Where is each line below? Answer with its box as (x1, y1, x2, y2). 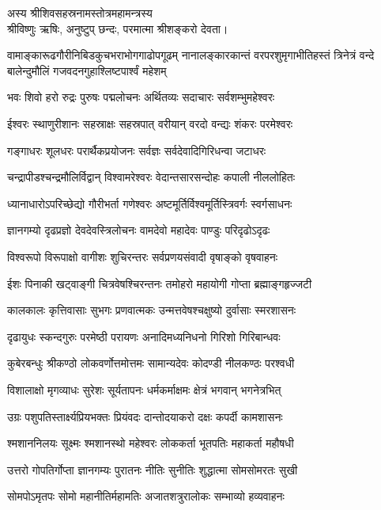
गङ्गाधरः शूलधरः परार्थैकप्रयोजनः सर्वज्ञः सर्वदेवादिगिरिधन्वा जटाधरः (7, 142, 266, 158)
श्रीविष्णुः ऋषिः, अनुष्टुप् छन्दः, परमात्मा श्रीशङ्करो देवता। (7, 20, 228, 36)
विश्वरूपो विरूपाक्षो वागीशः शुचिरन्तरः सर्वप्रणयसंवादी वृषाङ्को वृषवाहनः (7, 248, 278, 265)
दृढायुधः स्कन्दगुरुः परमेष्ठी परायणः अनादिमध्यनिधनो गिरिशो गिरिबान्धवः (7, 328, 281, 344)
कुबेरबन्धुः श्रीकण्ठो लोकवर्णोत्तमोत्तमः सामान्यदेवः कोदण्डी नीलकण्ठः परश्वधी (7, 355, 295, 371)
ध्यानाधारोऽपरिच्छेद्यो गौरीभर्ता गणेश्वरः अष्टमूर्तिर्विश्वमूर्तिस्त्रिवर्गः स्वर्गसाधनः (7, 195, 292, 211)
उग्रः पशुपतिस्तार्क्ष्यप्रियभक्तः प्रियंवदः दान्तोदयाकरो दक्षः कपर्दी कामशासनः (7, 408, 283, 424)
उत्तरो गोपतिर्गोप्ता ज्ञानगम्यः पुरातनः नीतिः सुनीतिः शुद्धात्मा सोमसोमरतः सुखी (7, 461, 298, 478)
